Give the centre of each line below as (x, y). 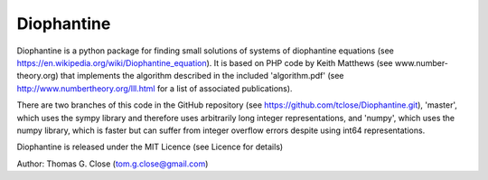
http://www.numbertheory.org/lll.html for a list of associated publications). (155, 88)
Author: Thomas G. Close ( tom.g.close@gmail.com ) (113, 164)
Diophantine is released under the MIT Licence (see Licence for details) (150, 147)
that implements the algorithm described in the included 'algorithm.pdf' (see (202, 76)
